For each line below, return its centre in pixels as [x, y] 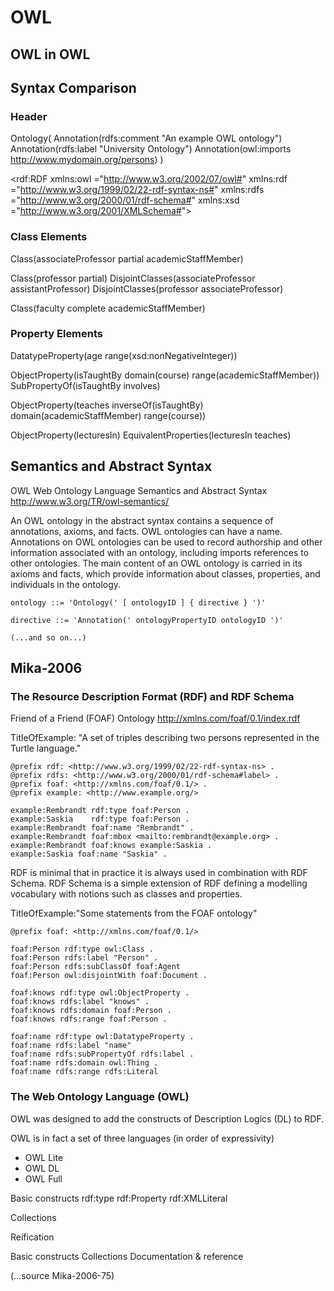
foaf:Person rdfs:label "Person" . [84, 958]
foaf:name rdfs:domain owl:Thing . [84, 1063]
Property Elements [57, 334]
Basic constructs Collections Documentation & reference [127, 1256]
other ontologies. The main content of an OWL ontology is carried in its [156, 563]
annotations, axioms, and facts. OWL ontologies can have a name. [146, 531]
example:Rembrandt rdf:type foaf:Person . [100, 811]
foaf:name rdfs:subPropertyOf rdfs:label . [102, 1054]
